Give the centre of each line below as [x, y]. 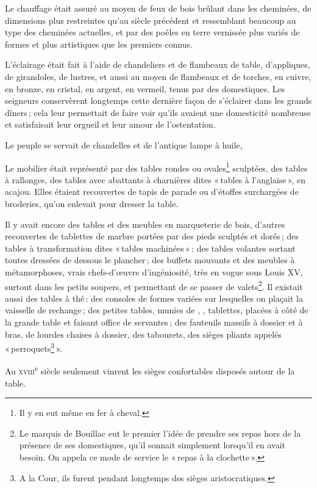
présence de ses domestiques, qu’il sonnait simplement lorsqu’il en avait [152, 445]
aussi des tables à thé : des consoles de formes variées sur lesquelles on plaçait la [154, 298]
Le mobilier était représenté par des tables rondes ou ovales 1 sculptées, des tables [156, 167]
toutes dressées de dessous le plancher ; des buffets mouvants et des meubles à [150, 260]
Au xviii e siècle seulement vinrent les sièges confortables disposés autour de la [150, 370]
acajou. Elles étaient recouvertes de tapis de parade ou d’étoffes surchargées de [152, 191]
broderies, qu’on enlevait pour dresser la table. [92, 203]
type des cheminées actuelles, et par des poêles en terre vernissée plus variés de [152, 32]
